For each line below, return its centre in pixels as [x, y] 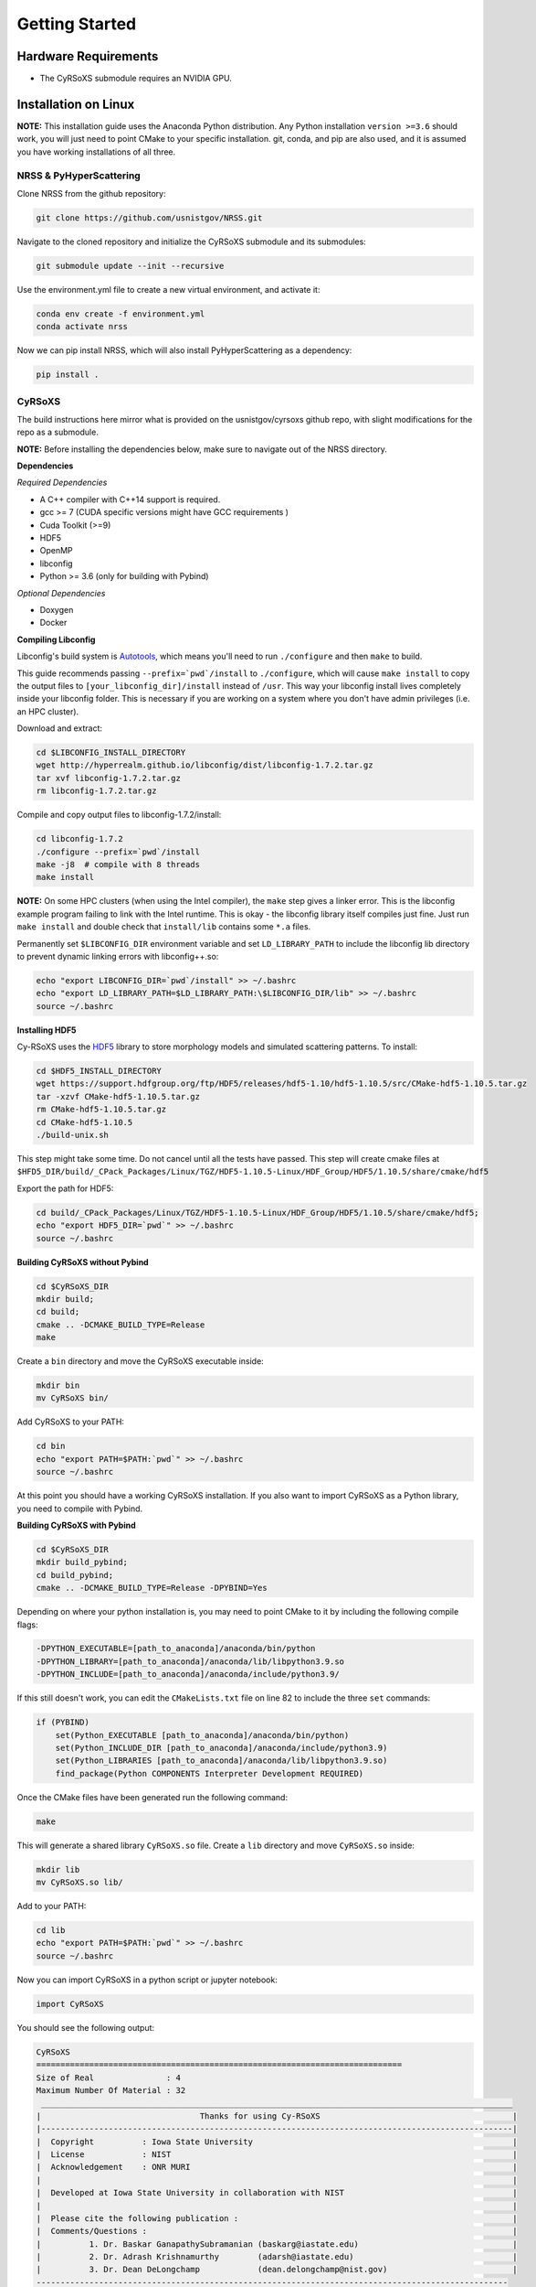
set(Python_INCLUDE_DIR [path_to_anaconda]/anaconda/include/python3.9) [221, 1748]
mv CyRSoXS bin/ [73, 1398]
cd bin [51, 1446]
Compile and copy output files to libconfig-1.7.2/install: [119, 815]
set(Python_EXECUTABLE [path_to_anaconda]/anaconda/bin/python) [202, 1735]
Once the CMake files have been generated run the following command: [152, 1797]
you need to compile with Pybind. [80, 1509]
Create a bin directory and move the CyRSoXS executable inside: [140, 1361]
